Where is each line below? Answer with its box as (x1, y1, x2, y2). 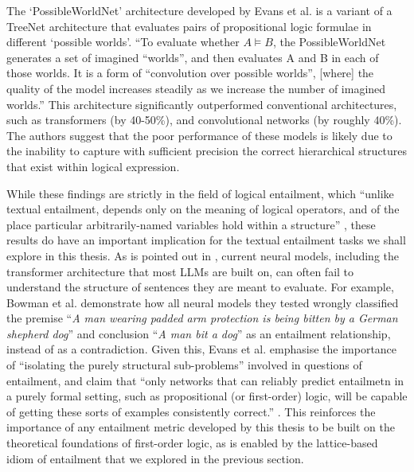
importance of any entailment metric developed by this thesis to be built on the (6, 419, 395, 435)
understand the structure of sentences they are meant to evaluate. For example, (6, 279, 394, 295)
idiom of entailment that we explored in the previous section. (6, 450, 304, 466)
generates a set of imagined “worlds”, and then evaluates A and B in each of (6, 49, 379, 65)
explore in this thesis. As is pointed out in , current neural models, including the (6, 247, 399, 263)
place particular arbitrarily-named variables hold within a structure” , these (6, 216, 376, 232)
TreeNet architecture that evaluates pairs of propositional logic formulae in (6, 18, 372, 34)
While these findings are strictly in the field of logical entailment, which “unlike (6, 185, 394, 201)
